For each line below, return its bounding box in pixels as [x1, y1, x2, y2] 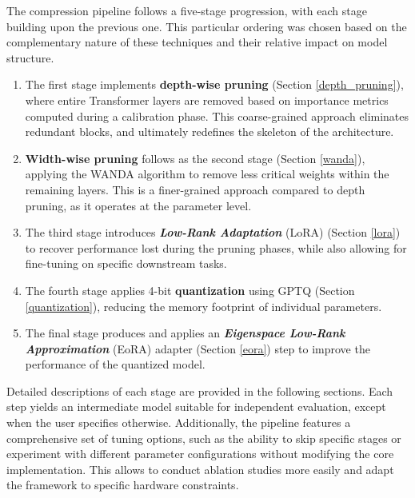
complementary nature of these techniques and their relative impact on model [6, 34, 388, 50]
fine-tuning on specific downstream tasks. [25, 255, 227, 272]
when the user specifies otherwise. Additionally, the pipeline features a [6, 414, 351, 431]
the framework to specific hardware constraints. [6, 476, 239, 493]
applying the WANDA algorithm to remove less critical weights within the [25, 165, 389, 182]
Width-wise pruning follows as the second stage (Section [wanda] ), [25, 149, 365, 166]
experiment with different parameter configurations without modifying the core [6, 445, 394, 462]
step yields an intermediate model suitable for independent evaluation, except [6, 398, 386, 415]
